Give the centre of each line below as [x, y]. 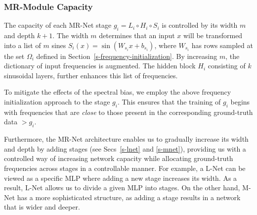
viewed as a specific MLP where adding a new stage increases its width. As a [121, 178]
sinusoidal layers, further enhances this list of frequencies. [91, 75]
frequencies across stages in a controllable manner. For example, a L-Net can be [125, 168]
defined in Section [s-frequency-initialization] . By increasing [127, 56]
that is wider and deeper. [42, 207]
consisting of [227, 66]
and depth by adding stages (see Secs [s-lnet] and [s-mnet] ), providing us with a [125, 148]
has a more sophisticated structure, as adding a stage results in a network [129, 197]
